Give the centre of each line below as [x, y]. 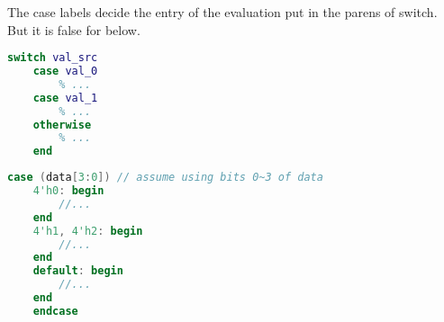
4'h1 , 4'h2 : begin [88, 231]
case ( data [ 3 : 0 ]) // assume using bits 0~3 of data [165, 178]
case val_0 [65, 72]
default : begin [78, 271]
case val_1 [65, 98]
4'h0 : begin [68, 191]
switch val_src [53, 58]
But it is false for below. [74, 29]
